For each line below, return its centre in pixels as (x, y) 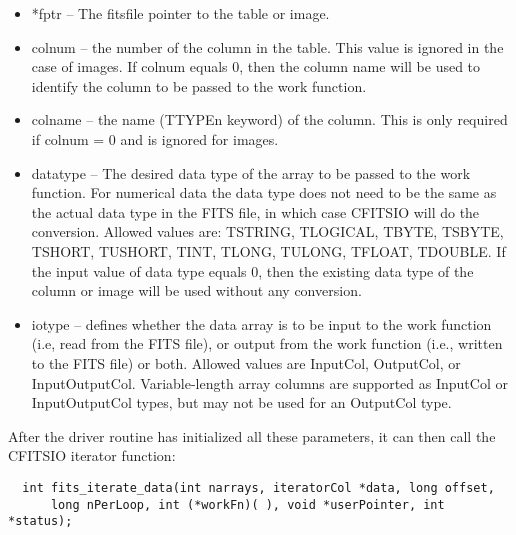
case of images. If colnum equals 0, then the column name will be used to (256, 66)
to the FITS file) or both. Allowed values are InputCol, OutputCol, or (246, 362)
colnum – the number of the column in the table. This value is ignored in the (267, 46)
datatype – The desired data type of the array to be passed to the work (251, 172)
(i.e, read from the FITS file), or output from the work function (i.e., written (267, 343)
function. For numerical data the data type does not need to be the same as (264, 192)
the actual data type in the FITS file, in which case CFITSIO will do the (255, 211)
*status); (40, 521)
